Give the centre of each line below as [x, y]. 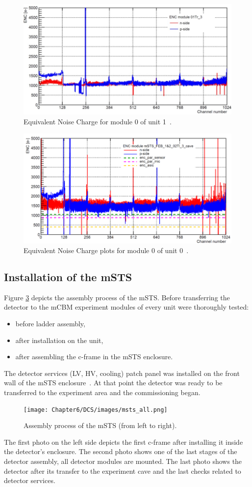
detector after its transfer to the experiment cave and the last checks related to [123, 471]
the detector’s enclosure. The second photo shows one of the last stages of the [121, 451]
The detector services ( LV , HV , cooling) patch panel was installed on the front [122, 373]
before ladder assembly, [50, 323]
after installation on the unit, [59, 340]
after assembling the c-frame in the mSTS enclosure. [94, 357]
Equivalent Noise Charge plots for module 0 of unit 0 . [106, 250]
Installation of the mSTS [68, 276]
